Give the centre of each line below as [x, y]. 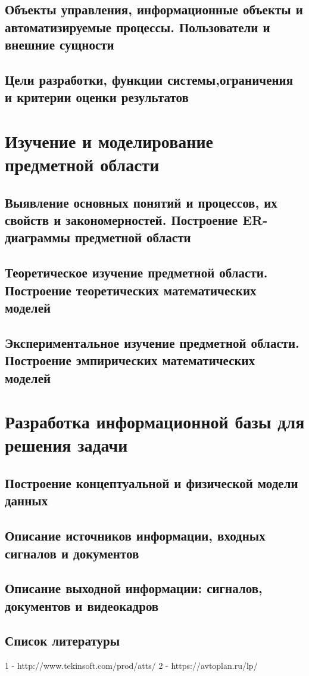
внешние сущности [60, 44]
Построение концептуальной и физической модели [152, 482]
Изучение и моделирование [109, 141]
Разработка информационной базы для [155, 422]
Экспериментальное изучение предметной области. [152, 342]
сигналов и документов [72, 553]
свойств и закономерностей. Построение [121, 220]
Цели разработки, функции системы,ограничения [149, 79]
